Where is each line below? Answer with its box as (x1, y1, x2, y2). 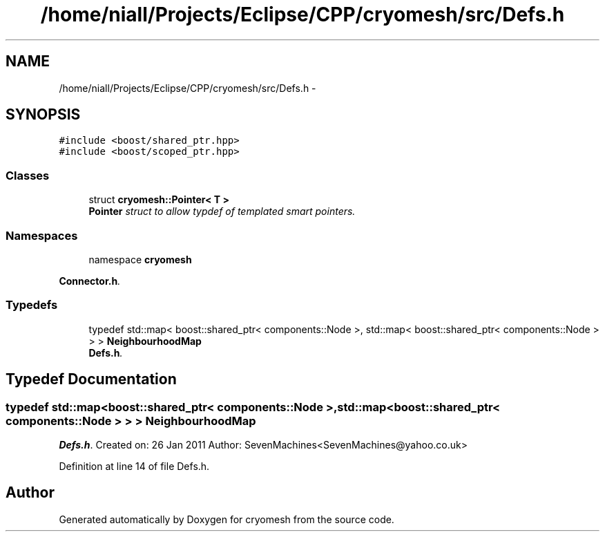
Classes (6, 168, 50, 182)
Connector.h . (59, 274, 121, 287)
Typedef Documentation (6, 370, 177, 388)
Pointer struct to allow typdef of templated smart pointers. (88, 205, 356, 218)
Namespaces (6, 228, 78, 243)
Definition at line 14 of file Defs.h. (59, 460, 210, 472)
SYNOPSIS (6, 106, 81, 124)
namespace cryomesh (88, 253, 192, 265)
